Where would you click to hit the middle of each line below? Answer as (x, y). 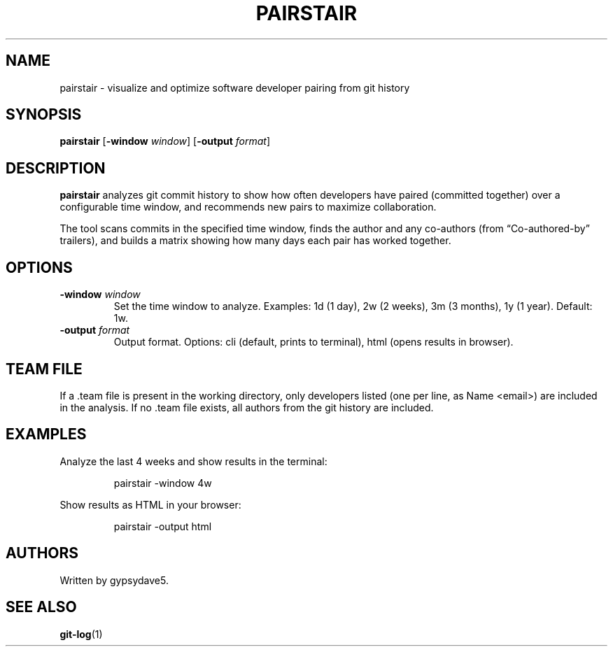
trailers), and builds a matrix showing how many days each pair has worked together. (255, 241)
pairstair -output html (163, 526)
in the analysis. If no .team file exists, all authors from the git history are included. (247, 407)
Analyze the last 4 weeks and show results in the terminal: (193, 461)
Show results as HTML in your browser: (150, 504)
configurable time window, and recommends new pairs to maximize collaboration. (248, 207)
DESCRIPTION (56, 168)
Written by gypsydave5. (114, 580)
